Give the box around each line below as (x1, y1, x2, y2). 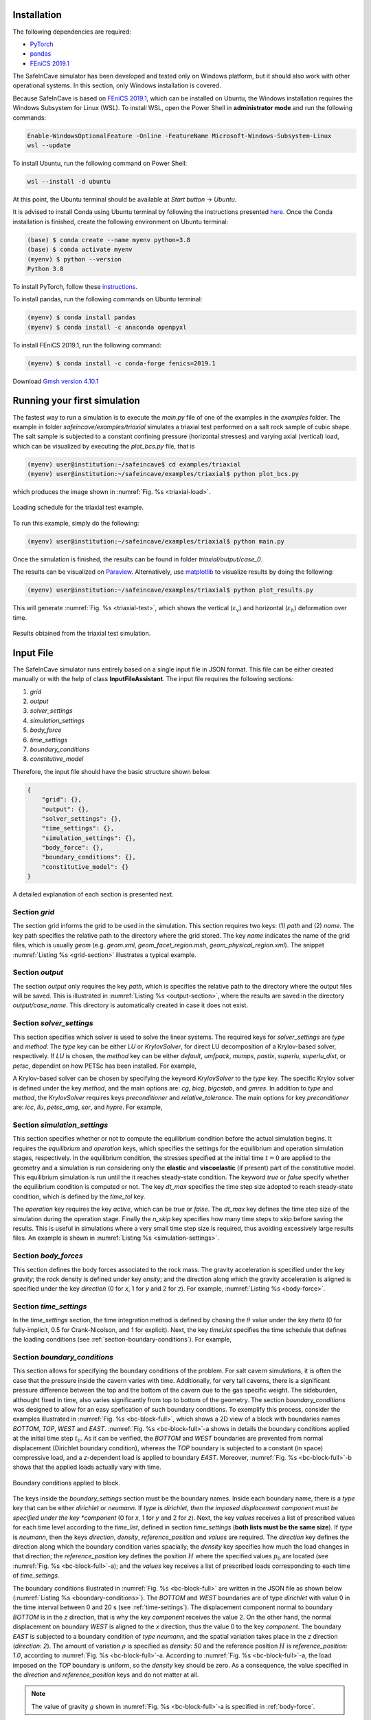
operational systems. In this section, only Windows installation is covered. (12, 81, 221, 89)
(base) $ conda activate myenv (27, 246, 133, 254)
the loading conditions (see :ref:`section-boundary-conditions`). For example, (12, 1335, 232, 1344)
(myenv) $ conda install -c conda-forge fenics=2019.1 (27, 359, 216, 367)
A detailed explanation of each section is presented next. (12, 890, 175, 899)
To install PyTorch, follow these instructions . (12, 282, 137, 290)
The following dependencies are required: (12, 28, 132, 36)
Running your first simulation (12, 395, 140, 407)
